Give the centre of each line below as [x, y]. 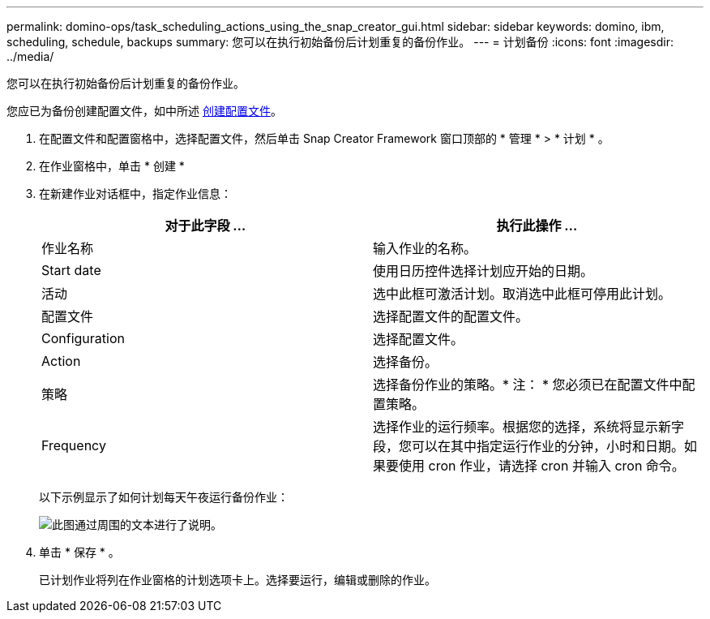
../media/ [30, 56]
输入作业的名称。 [425, 248]
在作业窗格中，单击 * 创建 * [112, 166]
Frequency [74, 445]
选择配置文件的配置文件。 [451, 316]
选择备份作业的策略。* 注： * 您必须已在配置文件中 [528, 385]
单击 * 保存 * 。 [79, 552]
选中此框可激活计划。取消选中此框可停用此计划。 [522, 294]
